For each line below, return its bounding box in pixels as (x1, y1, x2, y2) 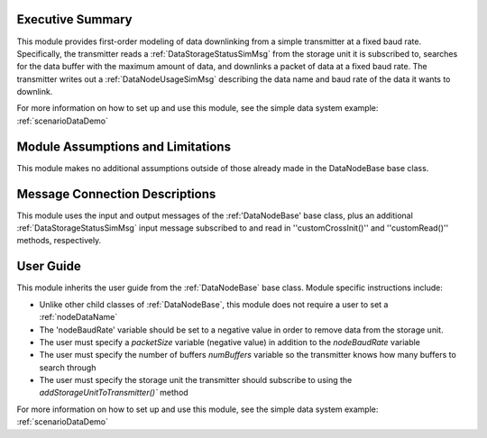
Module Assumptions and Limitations (16, 139, 232, 154)
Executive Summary (16, 12, 133, 27)
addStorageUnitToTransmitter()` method (39, 388, 188, 398)
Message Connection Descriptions (16, 186, 216, 202)
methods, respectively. (16, 235, 102, 246)
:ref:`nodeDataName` (39, 312, 118, 323)
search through (39, 361, 96, 373)
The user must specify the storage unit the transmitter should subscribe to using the (39, 375, 353, 386)
